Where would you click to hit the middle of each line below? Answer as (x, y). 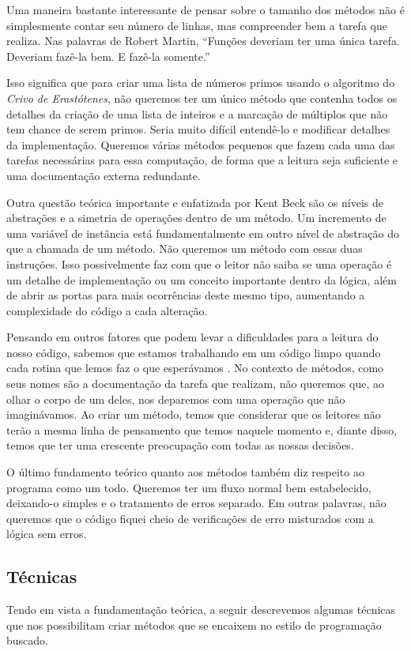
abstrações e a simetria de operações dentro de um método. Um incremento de (196, 218)
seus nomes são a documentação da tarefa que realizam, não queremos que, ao (195, 384)
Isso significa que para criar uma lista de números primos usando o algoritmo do (201, 83)
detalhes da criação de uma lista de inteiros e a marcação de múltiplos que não (197, 113)
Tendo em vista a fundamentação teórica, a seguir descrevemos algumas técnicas (201, 610)
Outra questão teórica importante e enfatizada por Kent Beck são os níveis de (195, 202)
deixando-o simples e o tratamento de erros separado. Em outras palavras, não (196, 503)
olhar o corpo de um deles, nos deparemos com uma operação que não (176, 399)
